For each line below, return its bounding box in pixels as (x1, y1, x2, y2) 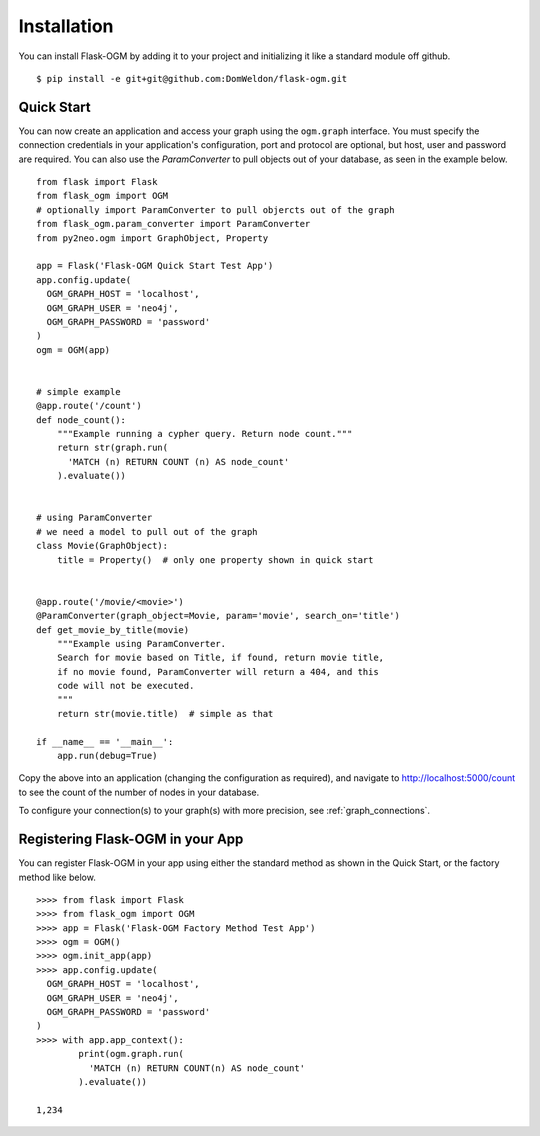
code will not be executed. (56, 680, 195, 692)
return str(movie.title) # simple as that (56, 708, 274, 719)
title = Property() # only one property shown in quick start (56, 554, 374, 565)
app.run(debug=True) (56, 750, 158, 762)
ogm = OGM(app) (36, 344, 111, 355)
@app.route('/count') (36, 400, 142, 412)
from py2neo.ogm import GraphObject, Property (36, 232, 269, 244)
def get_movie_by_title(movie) (36, 624, 190, 635)
